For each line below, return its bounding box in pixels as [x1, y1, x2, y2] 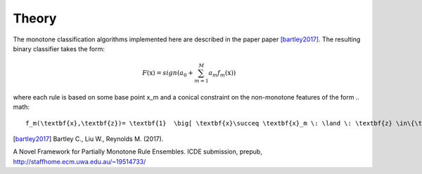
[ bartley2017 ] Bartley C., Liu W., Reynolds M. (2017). [13, 135, 164, 143]
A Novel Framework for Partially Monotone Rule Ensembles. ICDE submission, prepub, [13, 147, 263, 156]
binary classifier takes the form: [13, 44, 105, 53]
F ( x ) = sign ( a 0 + [141, 69, 193, 79]
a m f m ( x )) [208, 69, 236, 79]
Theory [13, 11, 57, 26]
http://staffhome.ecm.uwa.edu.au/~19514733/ [13, 157, 146, 166]
